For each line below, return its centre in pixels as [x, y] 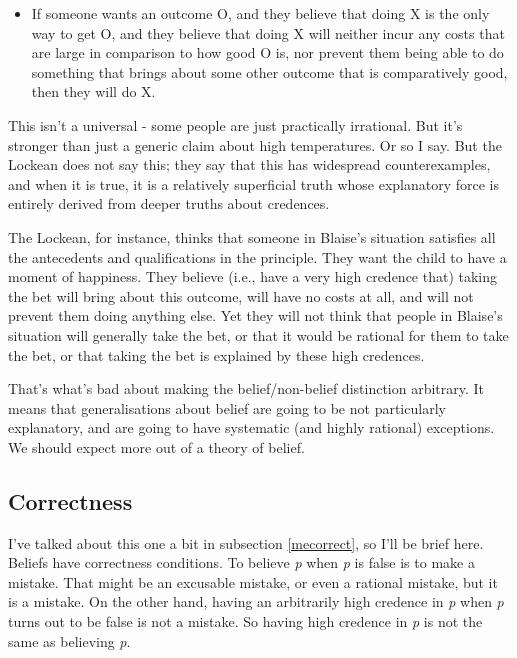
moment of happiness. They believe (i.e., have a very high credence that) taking [253, 276]
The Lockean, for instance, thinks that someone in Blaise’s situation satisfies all [252, 236]
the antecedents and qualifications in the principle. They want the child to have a [257, 256]
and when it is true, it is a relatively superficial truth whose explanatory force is [254, 183]
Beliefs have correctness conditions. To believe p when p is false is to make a [241, 562]
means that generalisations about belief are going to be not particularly [227, 407]
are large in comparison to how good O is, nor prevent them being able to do [267, 52]
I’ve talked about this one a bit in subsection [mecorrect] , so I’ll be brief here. [246, 542]
